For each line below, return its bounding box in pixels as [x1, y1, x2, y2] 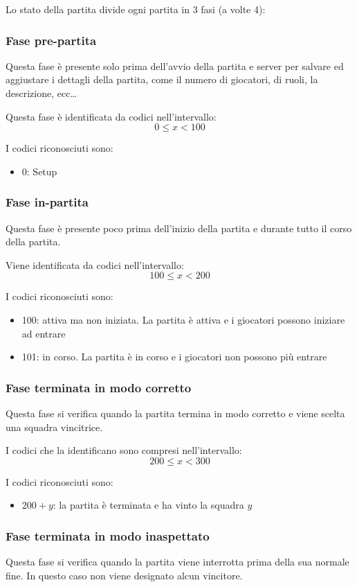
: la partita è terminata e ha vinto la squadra [53, 498, 244, 512]
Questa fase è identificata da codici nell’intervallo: [6, 109, 217, 123]
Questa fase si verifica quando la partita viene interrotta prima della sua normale [6, 554, 349, 569]
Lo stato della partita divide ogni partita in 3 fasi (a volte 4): [6, 2, 266, 16]
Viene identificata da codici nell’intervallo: [6, 257, 184, 272]
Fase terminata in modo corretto [6, 378, 192, 396]
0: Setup [21, 164, 57, 178]
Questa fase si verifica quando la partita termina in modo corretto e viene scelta [6, 405, 345, 420]
